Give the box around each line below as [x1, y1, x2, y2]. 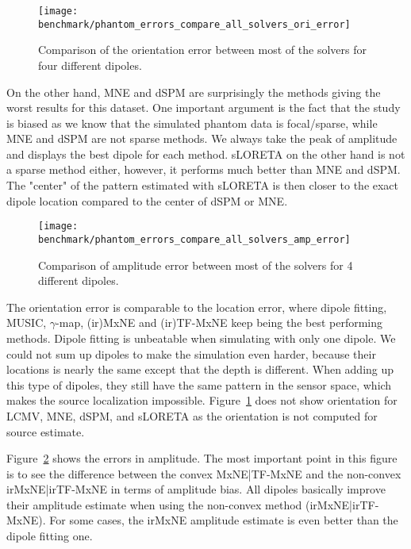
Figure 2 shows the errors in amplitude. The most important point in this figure [6, 450, 398, 466]
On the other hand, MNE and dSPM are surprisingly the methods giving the [6, 83, 381, 100]
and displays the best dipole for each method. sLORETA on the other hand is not [6, 145, 405, 162]
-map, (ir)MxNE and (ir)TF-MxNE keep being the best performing [56, 314, 383, 331]
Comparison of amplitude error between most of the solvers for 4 [38, 256, 353, 273]
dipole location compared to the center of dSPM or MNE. [6, 192, 288, 209]
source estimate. [6, 423, 85, 440]
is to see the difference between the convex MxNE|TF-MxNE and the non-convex [6, 465, 401, 482]
